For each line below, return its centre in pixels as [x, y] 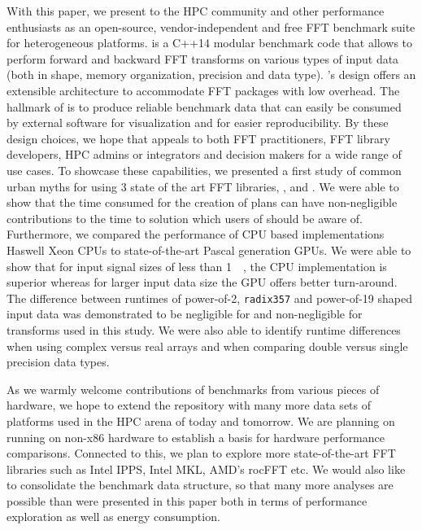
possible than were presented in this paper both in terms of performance [187, 500]
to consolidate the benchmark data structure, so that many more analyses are [200, 485]
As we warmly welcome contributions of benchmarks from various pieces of [193, 389]
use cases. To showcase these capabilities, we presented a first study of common [204, 170]
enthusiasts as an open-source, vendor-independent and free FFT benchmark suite [211, 26]
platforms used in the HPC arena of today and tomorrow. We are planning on [201, 420]
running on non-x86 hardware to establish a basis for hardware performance [196, 437]
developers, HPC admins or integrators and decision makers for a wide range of [204, 154]
